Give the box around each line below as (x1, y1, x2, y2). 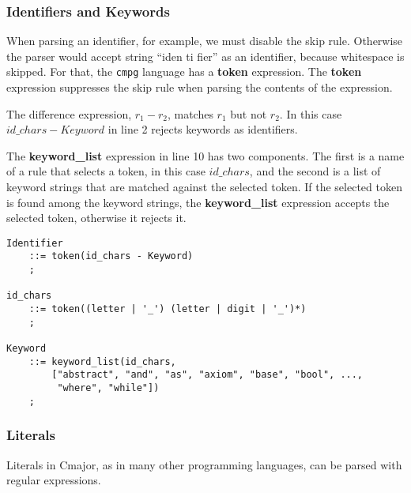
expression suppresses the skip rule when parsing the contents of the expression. (6, 79, 393, 96)
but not (230, 105, 267, 122)
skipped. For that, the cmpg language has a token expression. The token (6, 63, 362, 80)
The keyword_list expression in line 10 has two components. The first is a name (6, 147, 405, 164)
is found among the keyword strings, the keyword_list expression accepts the (6, 194, 390, 210)
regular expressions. (6, 472, 101, 488)
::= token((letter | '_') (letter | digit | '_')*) (28, 303, 307, 315)
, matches (167, 105, 213, 122)
